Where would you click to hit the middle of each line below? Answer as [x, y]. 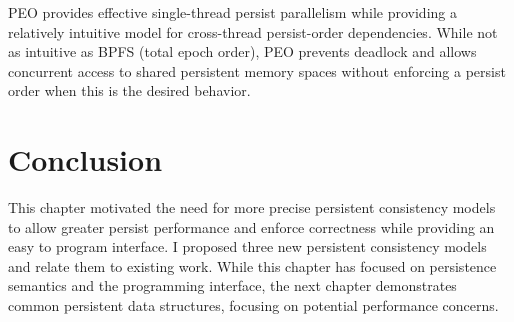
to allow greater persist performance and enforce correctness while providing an [251, 226]
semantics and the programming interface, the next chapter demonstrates [232, 285]
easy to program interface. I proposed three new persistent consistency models [247, 246]
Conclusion [85, 159]
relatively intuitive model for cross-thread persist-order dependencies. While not [253, 31]
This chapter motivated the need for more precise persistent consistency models [252, 207]
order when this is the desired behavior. [129, 90]
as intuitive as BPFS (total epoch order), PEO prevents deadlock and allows [242, 51]
